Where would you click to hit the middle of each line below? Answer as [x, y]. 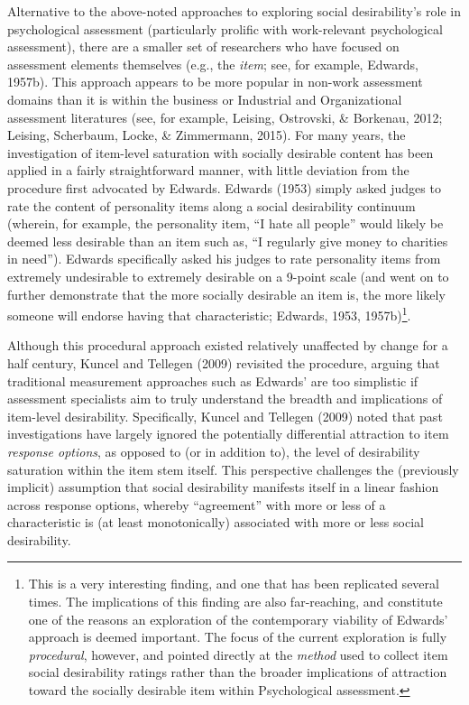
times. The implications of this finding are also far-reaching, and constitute [235, 602]
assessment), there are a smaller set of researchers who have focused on [203, 46]
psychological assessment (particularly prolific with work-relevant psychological [225, 28]
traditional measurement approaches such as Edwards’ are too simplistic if [213, 380]
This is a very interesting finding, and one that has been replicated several [234, 584]
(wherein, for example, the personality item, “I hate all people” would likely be [225, 223]
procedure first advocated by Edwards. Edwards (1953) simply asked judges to [224, 187]
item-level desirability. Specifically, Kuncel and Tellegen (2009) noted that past [225, 416]
